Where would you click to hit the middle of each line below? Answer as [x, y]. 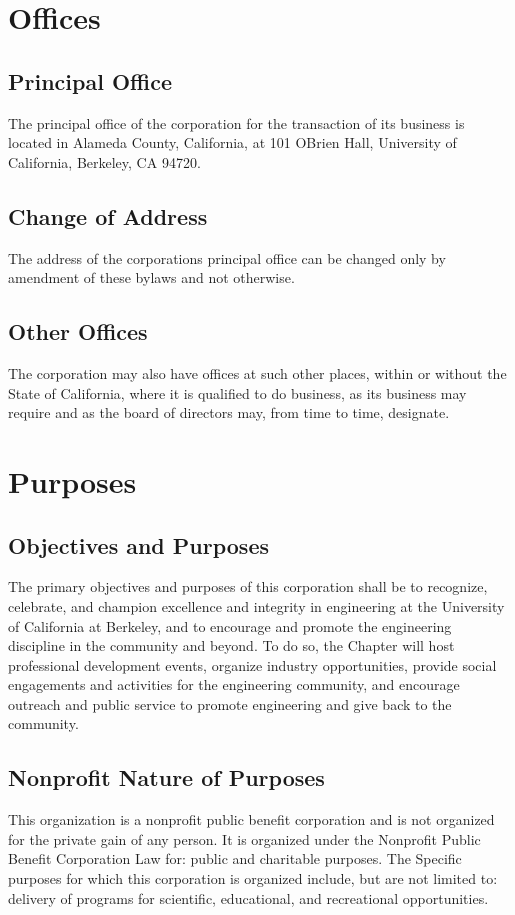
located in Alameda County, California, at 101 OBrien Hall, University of [232, 142]
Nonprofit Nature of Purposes [166, 777]
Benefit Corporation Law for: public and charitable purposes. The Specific [235, 858]
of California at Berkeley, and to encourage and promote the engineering [230, 625]
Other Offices [78, 331]
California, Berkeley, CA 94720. [104, 161]
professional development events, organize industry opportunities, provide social [252, 664]
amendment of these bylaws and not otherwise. [151, 277]
